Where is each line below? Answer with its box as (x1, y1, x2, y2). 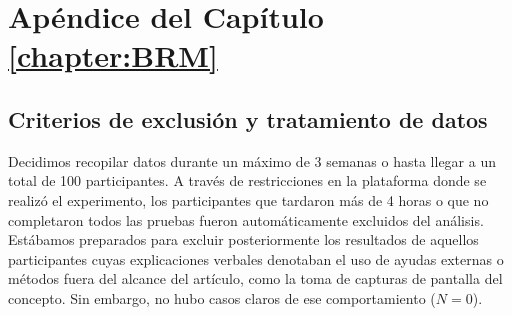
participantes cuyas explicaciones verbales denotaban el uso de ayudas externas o (8, 248, 504, 269)
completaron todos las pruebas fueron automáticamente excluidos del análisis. (8, 209, 484, 230)
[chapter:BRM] (8, 35, 218, 76)
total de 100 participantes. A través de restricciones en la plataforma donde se (8, 170, 487, 191)
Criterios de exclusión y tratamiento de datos (8, 103, 488, 134)
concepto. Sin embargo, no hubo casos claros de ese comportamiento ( (8, 287, 436, 308)
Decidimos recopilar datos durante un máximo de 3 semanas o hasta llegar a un (8, 150, 496, 171)
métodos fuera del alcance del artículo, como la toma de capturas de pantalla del (8, 268, 503, 289)
